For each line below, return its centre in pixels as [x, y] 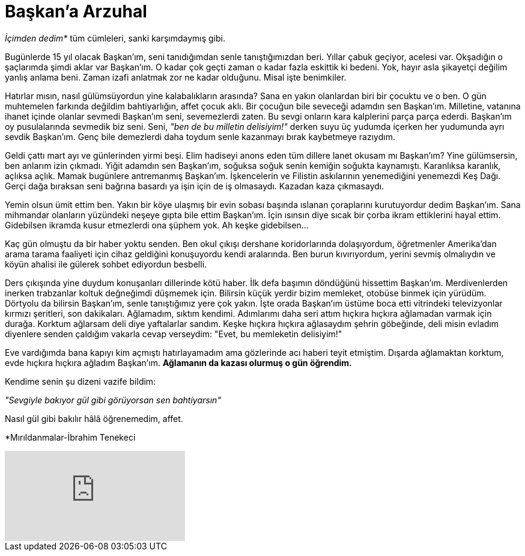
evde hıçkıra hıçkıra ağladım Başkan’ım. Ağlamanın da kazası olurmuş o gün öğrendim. [178, 362]
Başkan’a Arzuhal [76, 11]
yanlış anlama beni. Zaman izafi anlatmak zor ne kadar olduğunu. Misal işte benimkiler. [176, 77]
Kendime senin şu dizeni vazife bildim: [80, 381]
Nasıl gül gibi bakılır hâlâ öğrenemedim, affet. [94, 418]
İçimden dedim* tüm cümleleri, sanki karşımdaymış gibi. [115, 38]
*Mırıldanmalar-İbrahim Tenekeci [70, 437]
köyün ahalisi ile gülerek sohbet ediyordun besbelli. [106, 264]
